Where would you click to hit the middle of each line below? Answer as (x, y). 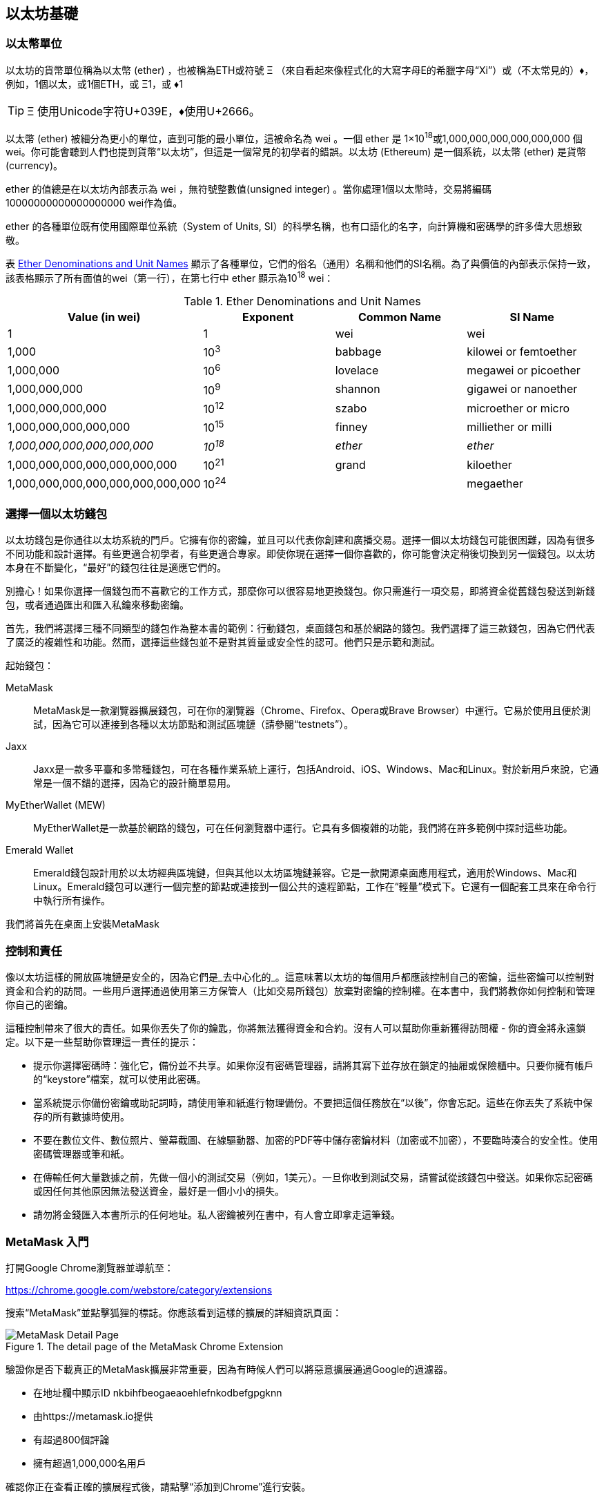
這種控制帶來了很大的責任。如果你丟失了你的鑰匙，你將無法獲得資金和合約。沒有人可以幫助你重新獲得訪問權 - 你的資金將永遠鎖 (296, 1028)
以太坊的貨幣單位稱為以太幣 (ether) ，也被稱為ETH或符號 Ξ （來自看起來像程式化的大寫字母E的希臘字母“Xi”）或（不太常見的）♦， (300, 70)
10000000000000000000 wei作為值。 (94, 203)
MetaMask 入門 (47, 1241)
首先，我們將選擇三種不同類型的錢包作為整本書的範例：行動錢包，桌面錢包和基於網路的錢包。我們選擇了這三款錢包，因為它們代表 (300, 628)
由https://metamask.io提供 (93, 1416)
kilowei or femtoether (522, 351)
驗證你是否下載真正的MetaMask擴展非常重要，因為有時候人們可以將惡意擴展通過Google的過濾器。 (230, 1369)
